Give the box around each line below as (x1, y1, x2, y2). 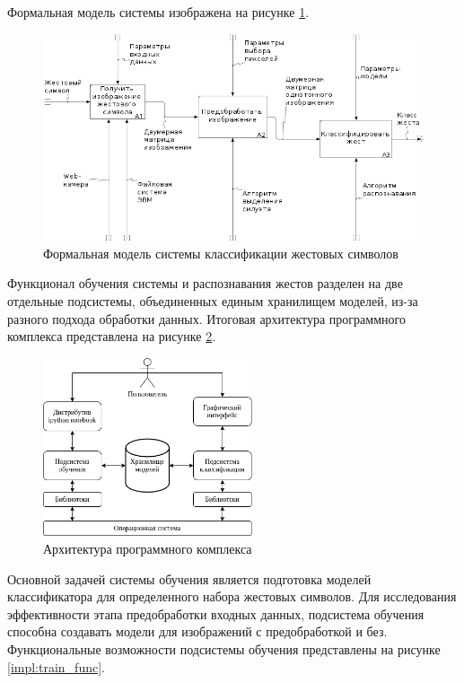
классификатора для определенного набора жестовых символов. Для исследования (7, 587, 457, 606)
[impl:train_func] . (7, 657, 105, 676)
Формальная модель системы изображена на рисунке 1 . (7, 3, 310, 21)
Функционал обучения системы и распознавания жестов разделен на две (7, 274, 403, 293)
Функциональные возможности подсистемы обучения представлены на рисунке (7, 639, 441, 658)
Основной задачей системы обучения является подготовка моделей (7, 569, 372, 588)
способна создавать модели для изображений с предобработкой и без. (7, 622, 388, 641)
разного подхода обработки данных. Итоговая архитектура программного (7, 309, 406, 328)
